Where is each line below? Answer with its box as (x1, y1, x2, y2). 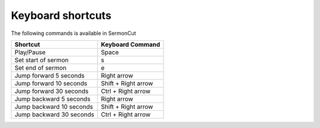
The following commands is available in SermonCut (11, 30, 136, 37)
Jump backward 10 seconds (14, 103, 93, 111)
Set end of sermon (14, 63, 67, 72)
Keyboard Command (101, 40, 161, 49)
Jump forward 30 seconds (14, 87, 89, 95)
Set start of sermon (14, 56, 69, 64)
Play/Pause (14, 48, 46, 56)
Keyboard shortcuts (11, 9, 112, 22)
